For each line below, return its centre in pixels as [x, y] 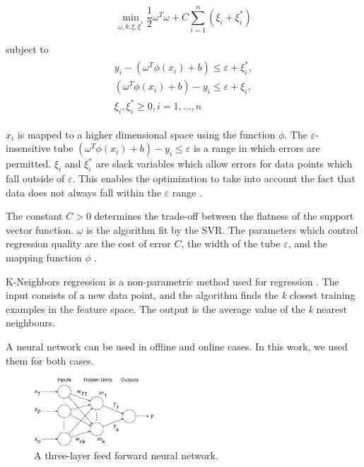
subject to [27, 49]
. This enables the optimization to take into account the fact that [214, 178]
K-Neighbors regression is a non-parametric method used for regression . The [172, 281]
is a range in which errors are [257, 148]
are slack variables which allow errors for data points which [224, 164]
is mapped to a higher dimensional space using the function [146, 134]
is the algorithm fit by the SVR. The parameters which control [222, 229]
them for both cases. [50, 360]
